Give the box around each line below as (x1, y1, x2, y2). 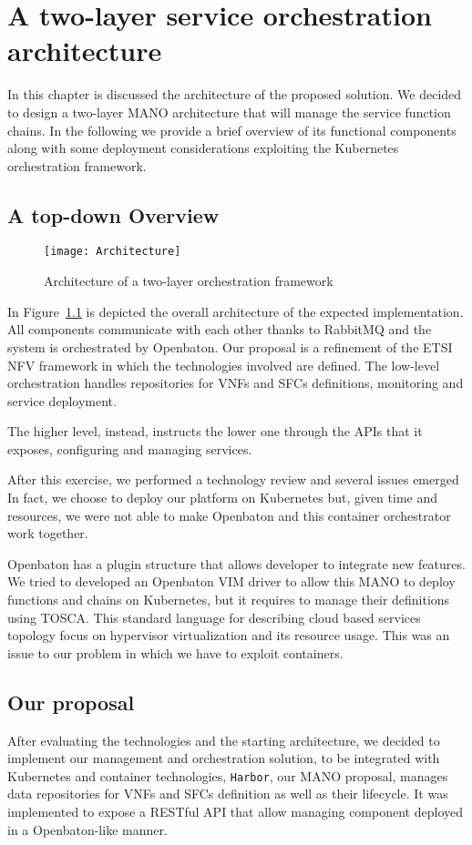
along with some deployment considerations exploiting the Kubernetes (7, 138, 399, 158)
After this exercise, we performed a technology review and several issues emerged (7, 470, 459, 489)
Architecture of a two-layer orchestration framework (44, 271, 333, 290)
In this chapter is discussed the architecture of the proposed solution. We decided (7, 85, 462, 104)
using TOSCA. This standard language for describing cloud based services (7, 607, 421, 626)
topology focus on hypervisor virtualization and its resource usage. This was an (7, 626, 450, 645)
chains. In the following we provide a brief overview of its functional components (7, 120, 457, 139)
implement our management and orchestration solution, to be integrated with (7, 748, 440, 768)
